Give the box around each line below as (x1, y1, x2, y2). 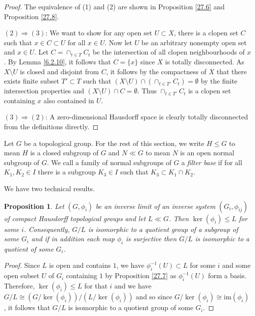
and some (222, 260, 251, 270)
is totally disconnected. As (165, 56, 245, 66)
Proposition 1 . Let (4, 201, 64, 211)
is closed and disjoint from (20, 66, 99, 76)
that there (216, 66, 247, 76)
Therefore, (4, 281, 35, 291)
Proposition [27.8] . (4, 11, 59, 21)
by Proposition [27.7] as (105, 270, 177, 281)
